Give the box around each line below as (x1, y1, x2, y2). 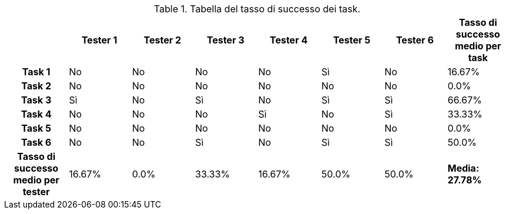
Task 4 (21, 108, 52, 120)
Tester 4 (269, 34, 308, 46)
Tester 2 (144, 34, 181, 46)
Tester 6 (396, 34, 434, 46)
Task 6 (21, 136, 52, 148)
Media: (447, 162, 480, 174)
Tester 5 (333, 34, 371, 46)
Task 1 (22, 66, 51, 78)
